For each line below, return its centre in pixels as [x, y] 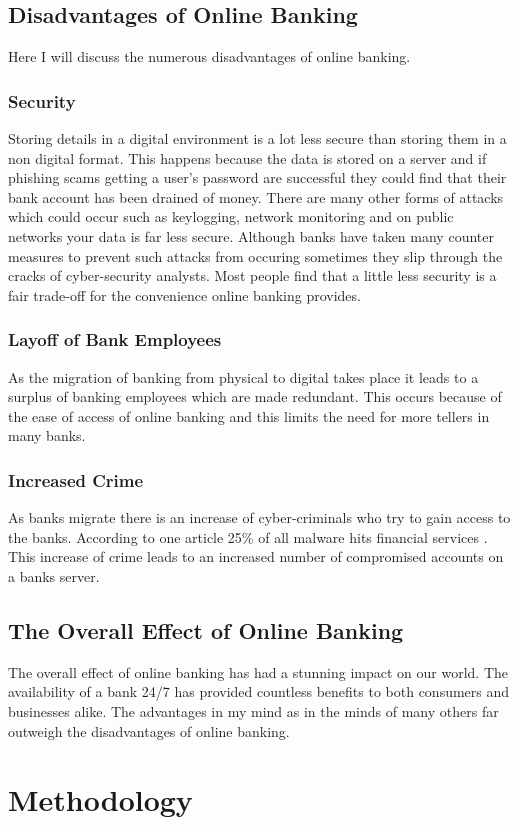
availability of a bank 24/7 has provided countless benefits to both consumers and [259, 691]
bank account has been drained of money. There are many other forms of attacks [256, 196]
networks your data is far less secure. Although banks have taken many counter [251, 235]
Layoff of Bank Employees [115, 339]
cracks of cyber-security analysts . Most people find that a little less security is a [252, 275]
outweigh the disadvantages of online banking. [149, 730]
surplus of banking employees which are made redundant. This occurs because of [255, 396]
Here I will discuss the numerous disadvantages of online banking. [209, 56]
